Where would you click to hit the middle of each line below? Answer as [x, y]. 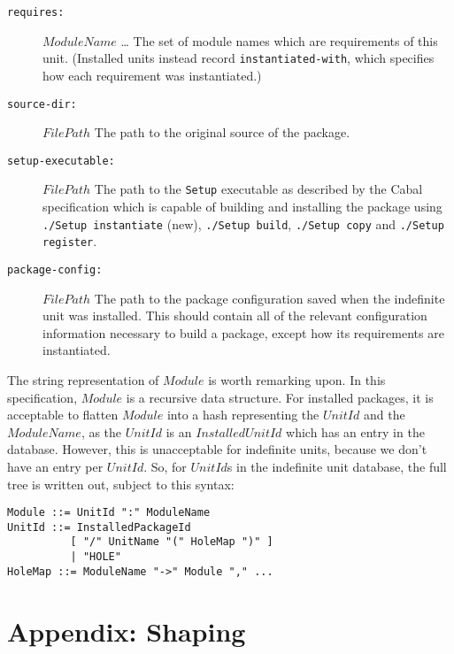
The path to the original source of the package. [222, 132]
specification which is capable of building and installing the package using [242, 207]
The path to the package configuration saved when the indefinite [269, 298]
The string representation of [83, 380]
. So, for [165, 466]
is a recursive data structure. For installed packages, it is [280, 397]
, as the [101, 431]
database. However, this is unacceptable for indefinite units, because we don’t [217, 449]
